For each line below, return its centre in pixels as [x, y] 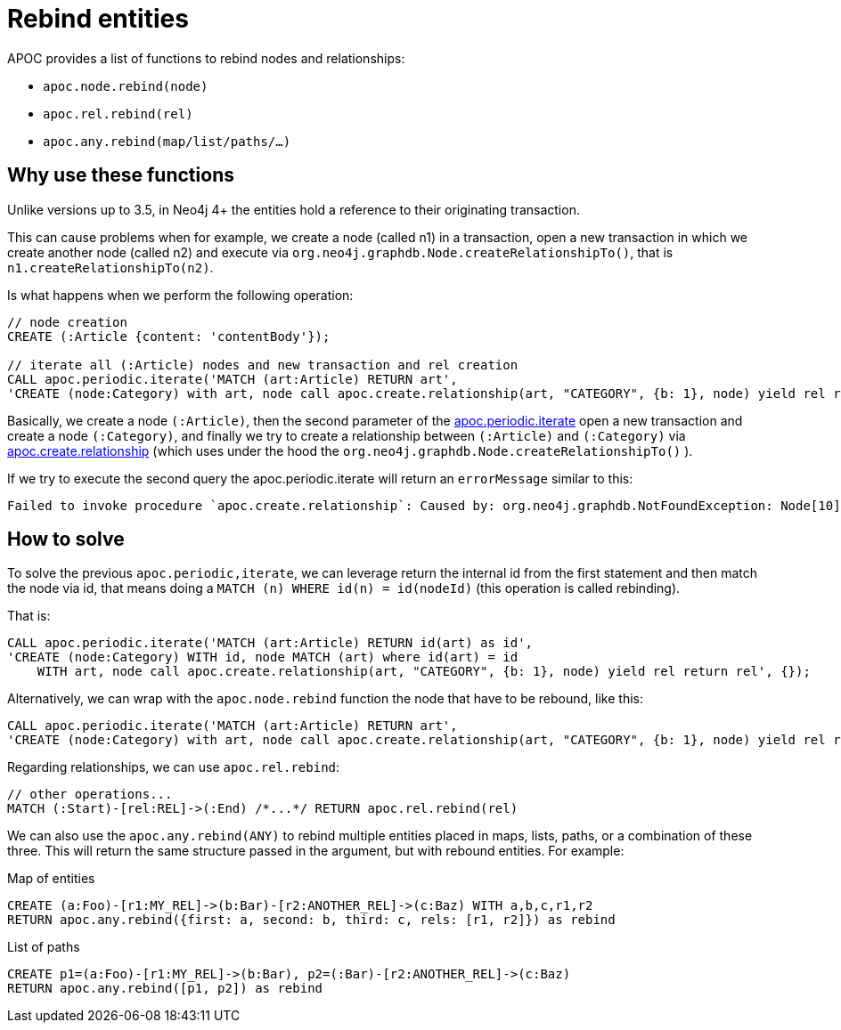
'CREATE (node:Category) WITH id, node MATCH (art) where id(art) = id [263, 657]
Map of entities [51, 879]
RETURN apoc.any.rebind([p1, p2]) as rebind [165, 989]
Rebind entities [98, 19]
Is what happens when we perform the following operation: [180, 295]
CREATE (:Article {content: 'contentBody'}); [169, 336]
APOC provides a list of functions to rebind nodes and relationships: [206, 58]
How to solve [66, 539]
